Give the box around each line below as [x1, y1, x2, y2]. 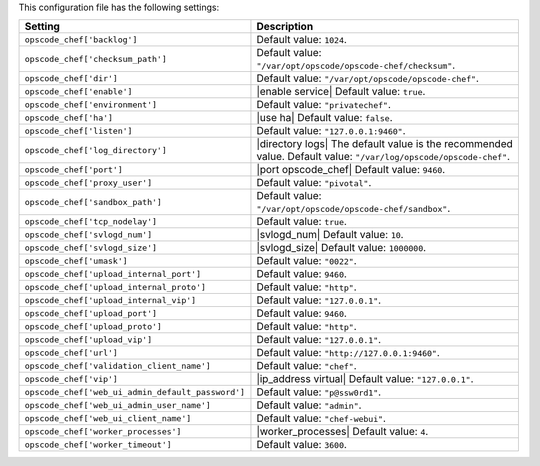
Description [256, 20, 314, 34]
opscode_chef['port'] [24, 164, 124, 175]
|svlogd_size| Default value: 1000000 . [256, 241, 427, 255]
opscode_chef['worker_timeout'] [24, 439, 172, 450]
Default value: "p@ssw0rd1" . [256, 385, 382, 399]
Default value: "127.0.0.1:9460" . [256, 124, 406, 138]
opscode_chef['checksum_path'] [24, 53, 167, 64]
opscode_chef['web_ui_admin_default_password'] [24, 386, 245, 397]
